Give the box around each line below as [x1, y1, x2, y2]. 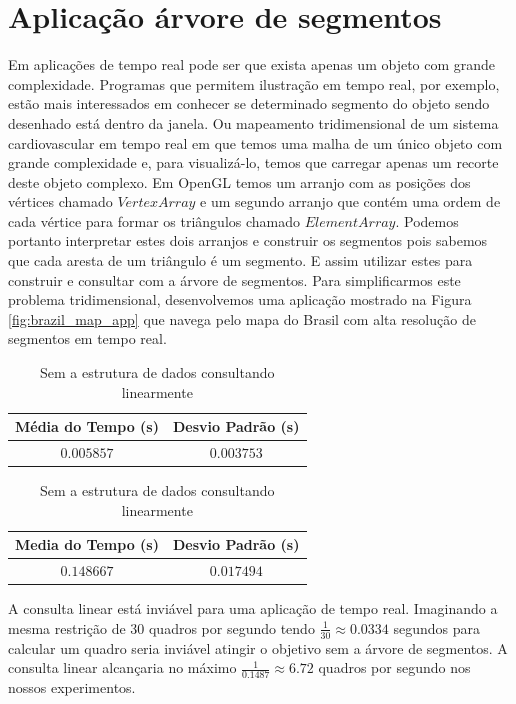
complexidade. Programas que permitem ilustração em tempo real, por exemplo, [8, 73, 500, 94]
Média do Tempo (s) [15, 416, 159, 437]
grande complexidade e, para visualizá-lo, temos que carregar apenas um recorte [8, 152, 499, 173]
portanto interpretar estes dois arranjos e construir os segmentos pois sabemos [8, 230, 488, 251]
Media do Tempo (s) [15, 534, 159, 555]
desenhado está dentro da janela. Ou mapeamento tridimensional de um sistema [8, 112, 499, 133]
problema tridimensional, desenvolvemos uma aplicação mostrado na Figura [8, 289, 472, 310]
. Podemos [395, 210, 459, 231]
